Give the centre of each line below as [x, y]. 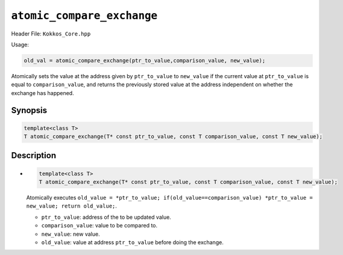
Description [34, 155]
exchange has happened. [43, 93]
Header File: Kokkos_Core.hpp [51, 34]
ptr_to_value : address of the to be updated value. [106, 217]
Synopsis [29, 110]
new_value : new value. [71, 234]
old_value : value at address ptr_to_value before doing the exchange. [133, 242]
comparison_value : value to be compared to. [99, 226]
